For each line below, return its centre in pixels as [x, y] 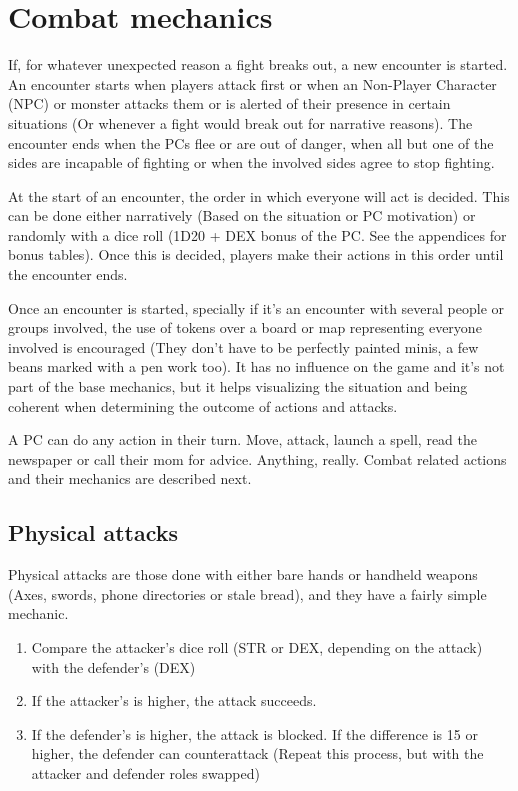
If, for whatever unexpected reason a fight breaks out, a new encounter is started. [258, 64]
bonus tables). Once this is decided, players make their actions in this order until [256, 254]
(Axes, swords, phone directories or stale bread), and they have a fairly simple [247, 593]
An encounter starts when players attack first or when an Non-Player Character [252, 83]
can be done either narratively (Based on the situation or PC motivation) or [242, 215]
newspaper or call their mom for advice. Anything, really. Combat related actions [257, 458]
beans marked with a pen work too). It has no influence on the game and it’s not [256, 366]
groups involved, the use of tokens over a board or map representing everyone [245, 327]
